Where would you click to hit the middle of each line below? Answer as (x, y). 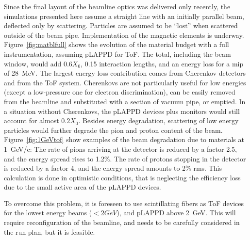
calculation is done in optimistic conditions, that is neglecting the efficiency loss (122, 177)
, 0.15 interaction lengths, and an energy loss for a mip (162, 63)
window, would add (33, 63)
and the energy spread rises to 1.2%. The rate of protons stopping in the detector (125, 158)
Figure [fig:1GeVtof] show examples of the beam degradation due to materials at (124, 139)
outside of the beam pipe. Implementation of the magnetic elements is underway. (124, 35)
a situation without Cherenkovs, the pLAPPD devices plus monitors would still (122, 111)
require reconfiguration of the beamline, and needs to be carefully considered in (122, 222)
